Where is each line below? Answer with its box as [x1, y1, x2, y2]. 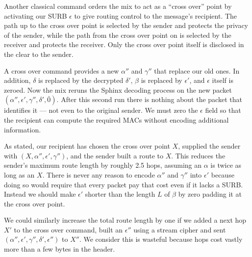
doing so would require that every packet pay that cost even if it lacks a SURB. [4, 179, 243, 189]
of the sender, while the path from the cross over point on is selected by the [4, 29, 231, 40]
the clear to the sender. [4, 49, 74, 59]
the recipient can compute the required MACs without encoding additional [4, 114, 229, 125]
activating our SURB [4, 10, 67, 21]
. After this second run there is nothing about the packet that [56, 94, 242, 104]
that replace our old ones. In [154, 65, 240, 76]
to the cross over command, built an [14, 224, 123, 234]
